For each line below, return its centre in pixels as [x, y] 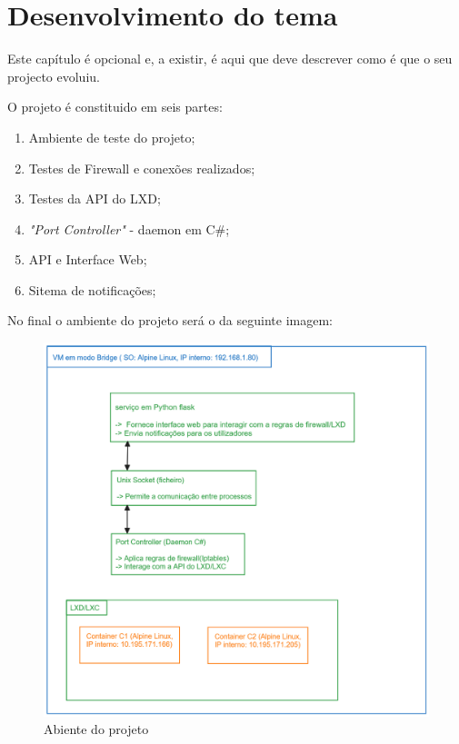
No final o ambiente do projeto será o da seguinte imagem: [170, 320]
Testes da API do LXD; [95, 198]
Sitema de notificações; [92, 289]
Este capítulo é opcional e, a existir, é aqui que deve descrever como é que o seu [230, 59]
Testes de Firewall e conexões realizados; [142, 168]
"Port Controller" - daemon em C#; [129, 228]
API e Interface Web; [88, 259]
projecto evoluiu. [54, 76]
